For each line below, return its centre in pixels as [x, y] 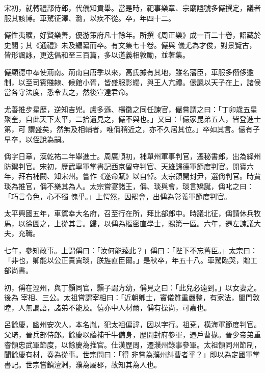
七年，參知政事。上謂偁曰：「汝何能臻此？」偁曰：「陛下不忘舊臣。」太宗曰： [131, 250]
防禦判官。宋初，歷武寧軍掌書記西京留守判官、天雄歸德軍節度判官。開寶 [125, 166]
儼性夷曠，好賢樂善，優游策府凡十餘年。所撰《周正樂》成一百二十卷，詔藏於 [132, 35]
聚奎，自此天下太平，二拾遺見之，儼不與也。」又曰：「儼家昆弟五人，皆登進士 [132, 119]
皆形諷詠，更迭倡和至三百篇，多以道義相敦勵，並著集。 [97, 55]
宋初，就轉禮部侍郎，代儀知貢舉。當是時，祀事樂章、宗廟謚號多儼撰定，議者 [132, 8]
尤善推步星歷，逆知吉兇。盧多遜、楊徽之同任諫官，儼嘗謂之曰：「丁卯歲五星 [131, 109]
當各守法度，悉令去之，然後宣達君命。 [68, 92]
